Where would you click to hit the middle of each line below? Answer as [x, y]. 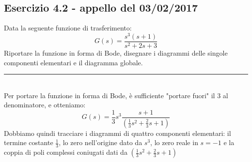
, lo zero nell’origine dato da [101, 142]
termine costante [29, 142]
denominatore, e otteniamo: [45, 105]
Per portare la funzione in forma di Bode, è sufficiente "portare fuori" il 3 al [116, 95]
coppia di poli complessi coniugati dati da [66, 152]
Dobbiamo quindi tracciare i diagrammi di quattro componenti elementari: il [118, 133]
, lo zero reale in [174, 142]
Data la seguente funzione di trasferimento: [68, 28]
